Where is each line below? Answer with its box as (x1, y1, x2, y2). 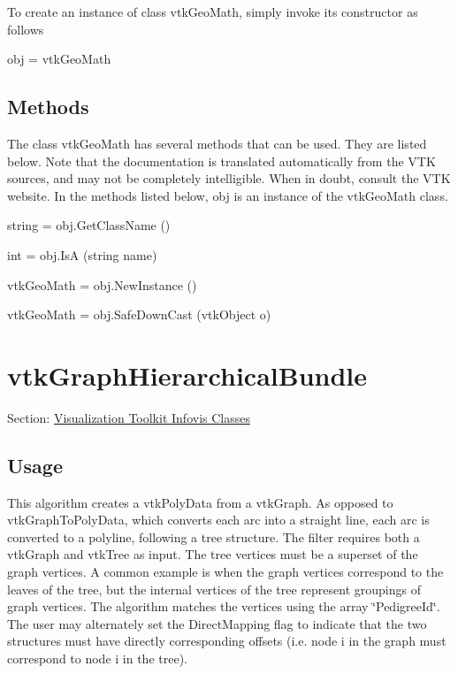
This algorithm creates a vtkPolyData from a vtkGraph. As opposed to (7, 493, 393, 511)
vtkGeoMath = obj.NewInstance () (7, 275, 197, 294)
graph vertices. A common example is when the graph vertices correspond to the (7, 563, 444, 581)
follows (7, 19, 44, 38)
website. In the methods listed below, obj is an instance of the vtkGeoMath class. (7, 186, 448, 204)
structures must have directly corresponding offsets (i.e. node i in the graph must (7, 632, 447, 650)
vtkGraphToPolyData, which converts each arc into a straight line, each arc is (7, 510, 430, 529)
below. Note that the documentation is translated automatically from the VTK (7, 151, 436, 170)
